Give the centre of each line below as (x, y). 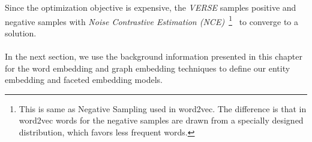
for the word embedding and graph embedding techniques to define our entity (148, 68)
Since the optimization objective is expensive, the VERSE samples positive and (151, 7)
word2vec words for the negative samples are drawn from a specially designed (161, 120)
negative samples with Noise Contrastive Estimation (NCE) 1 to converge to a (152, 20)
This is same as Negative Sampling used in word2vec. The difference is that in (163, 108)
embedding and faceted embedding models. (84, 80)
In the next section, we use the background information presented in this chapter (154, 56)
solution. (21, 33)
